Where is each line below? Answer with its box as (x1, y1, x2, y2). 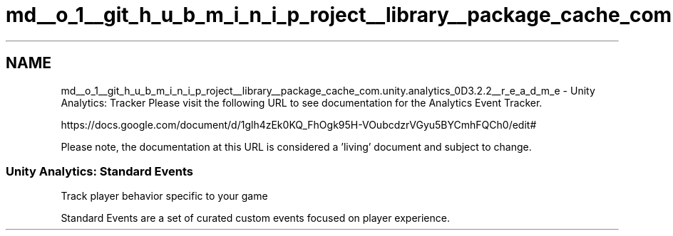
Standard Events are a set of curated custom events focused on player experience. (61, 212, 450, 225)
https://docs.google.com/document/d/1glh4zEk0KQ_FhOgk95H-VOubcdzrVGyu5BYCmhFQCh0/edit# (61, 118, 537, 131)
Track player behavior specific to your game (61, 190, 268, 203)
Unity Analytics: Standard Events (6, 163, 193, 178)
